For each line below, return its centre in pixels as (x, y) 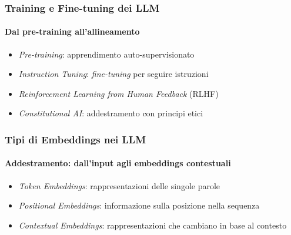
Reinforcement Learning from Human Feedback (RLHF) (118, 93)
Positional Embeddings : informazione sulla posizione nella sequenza (139, 205)
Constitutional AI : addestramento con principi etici (111, 113)
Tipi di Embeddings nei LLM (76, 139)
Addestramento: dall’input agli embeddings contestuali (118, 163)
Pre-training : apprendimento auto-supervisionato (106, 54)
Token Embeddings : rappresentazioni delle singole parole (119, 185)
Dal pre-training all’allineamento (72, 31)
